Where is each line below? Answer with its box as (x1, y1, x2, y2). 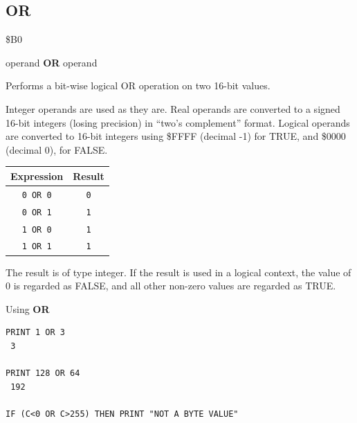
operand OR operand (6, 55, 98, 69)
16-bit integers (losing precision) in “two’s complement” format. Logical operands (6, 115, 350, 129)
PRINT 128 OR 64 (6, 368, 80, 379)
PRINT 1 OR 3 (6, 327, 65, 338)
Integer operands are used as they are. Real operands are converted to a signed (6, 101, 340, 116)
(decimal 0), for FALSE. (6, 142, 108, 156)
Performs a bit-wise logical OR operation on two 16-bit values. (6, 78, 271, 93)
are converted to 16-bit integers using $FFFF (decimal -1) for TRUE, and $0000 (6, 129, 346, 143)
